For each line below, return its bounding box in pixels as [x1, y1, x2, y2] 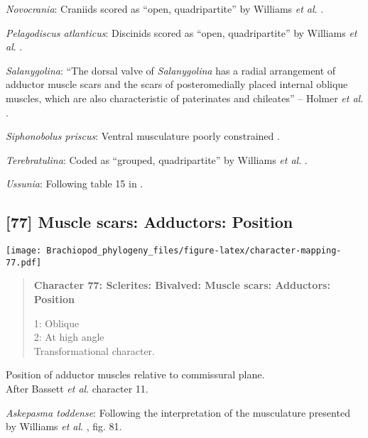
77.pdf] [6, 257, 42, 268]
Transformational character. [33, 343, 155, 358]
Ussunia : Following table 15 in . [6, 176, 144, 191]
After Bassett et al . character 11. [6, 381, 148, 396]
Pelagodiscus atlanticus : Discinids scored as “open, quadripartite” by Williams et [6, 25, 357, 40]
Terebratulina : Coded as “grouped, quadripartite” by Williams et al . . [6, 152, 308, 167]
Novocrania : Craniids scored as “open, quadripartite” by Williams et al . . [6, 1, 324, 16]
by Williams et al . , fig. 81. [6, 419, 122, 434]
